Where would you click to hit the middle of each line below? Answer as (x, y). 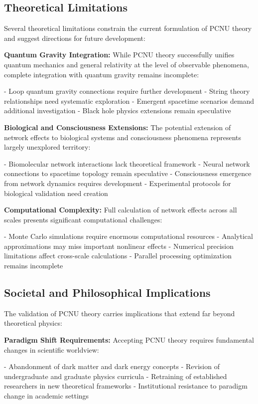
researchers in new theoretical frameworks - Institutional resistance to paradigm (126, 386)
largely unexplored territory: (47, 147)
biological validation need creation (56, 193)
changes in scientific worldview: (52, 349)
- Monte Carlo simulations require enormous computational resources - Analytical (129, 236)
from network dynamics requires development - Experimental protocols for (118, 183)
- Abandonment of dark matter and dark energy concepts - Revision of (112, 366)
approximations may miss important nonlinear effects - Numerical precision (119, 246)
